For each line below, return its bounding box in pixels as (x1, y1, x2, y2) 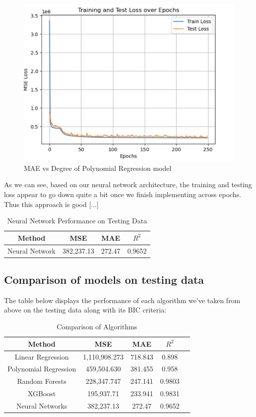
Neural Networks (16, 400, 67, 411)
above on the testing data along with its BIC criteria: (4, 305, 167, 315)
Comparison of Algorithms (57, 321, 137, 332)
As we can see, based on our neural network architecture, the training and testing (4, 179, 252, 190)
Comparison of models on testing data (4, 272, 204, 287)
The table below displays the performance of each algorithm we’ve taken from (4, 295, 241, 305)
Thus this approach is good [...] (4, 199, 99, 209)
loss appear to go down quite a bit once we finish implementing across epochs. (4, 189, 242, 199)
